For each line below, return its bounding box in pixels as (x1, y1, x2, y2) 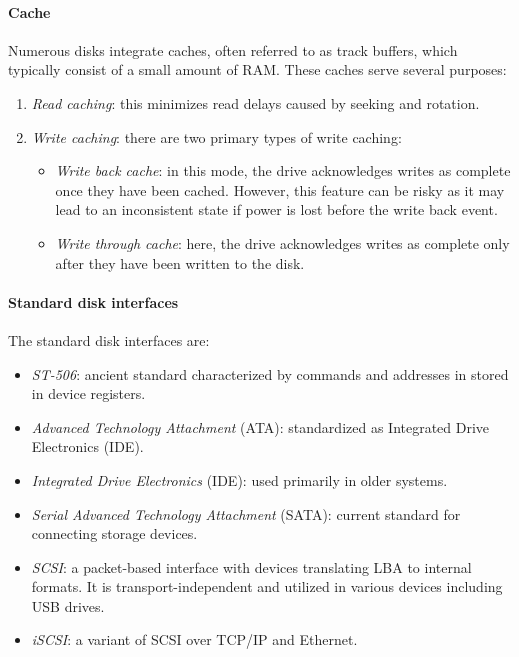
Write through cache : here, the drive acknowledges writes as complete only (55, 232, 510, 253)
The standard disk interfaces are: (8, 329, 210, 350)
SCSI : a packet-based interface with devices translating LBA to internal (31, 556, 472, 577)
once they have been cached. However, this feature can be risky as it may (55, 179, 505, 200)
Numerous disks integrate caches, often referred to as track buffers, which (8, 39, 458, 60)
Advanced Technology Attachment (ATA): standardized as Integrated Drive (31, 416, 490, 437)
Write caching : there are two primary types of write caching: (31, 126, 402, 147)
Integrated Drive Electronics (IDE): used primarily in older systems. (31, 469, 448, 490)
